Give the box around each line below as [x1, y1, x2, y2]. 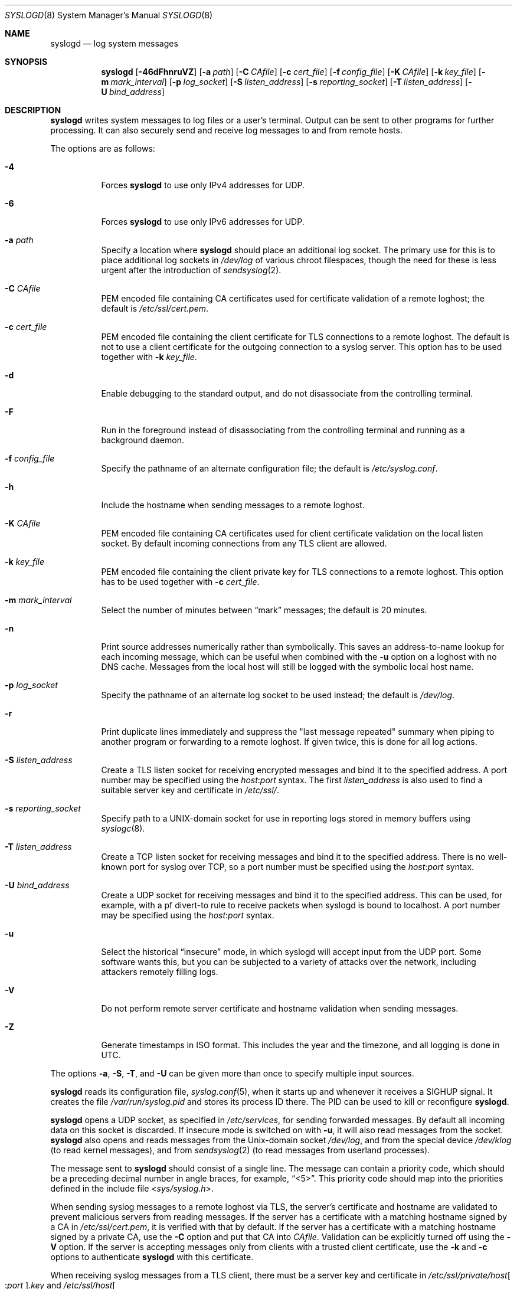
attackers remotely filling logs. [101, 967, 218, 977]
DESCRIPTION [5, 105, 61, 115]
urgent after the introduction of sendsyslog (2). [101, 265, 282, 275]
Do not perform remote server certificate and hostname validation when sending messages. [101, 1003, 459, 1013]
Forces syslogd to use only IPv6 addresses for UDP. [101, 217, 305, 227]
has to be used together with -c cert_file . [101, 577, 260, 587]
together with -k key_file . [101, 352, 197, 362]
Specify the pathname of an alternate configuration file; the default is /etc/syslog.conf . [101, 463, 438, 473]
